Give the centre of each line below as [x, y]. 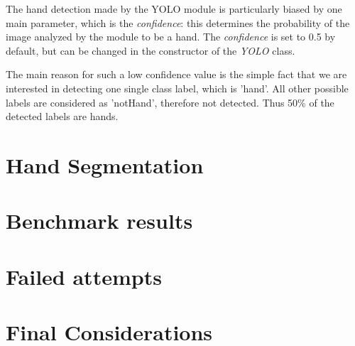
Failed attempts [84, 276]
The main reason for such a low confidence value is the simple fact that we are [176, 74]
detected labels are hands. [62, 116]
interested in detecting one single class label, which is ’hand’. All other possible [177, 88]
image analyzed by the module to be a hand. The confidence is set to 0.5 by [171, 37]
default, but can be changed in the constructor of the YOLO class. [151, 50]
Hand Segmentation [105, 164]
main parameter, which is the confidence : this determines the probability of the [178, 22]
